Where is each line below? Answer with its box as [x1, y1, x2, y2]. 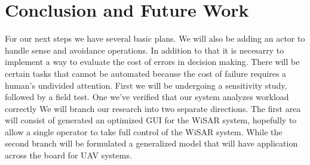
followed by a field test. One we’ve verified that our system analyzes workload [5, 91, 289, 103]
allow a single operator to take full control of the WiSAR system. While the [5, 125, 283, 138]
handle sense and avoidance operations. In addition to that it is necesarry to [5, 43, 284, 56]
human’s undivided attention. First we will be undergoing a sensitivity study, [5, 79, 287, 91]
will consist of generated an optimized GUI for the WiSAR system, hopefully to [5, 114, 297, 126]
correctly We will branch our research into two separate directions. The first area [5, 102, 301, 114]
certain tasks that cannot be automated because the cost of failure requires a [5, 67, 287, 79]
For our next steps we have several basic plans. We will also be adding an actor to [5, 32, 305, 45]
